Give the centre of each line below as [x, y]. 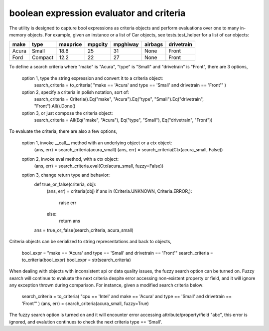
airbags [154, 44]
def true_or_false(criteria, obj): [65, 184]
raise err [68, 203]
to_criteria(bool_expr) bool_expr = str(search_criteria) [76, 260]
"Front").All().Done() [55, 106]
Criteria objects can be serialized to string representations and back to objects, [90, 242]
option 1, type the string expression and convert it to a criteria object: [92, 78]
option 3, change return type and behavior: [66, 175]
